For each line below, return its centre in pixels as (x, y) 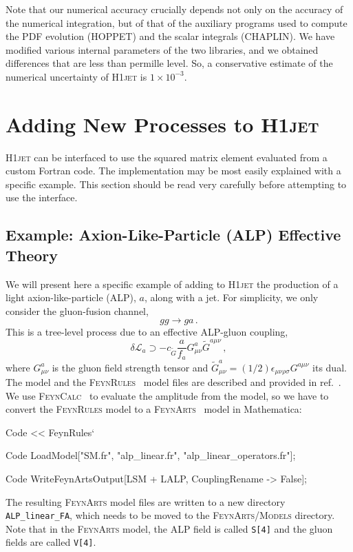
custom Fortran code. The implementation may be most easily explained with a (173, 171)
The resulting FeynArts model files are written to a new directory (146, 501)
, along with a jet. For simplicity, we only (231, 297)
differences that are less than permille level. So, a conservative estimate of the (169, 63)
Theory (32, 255)
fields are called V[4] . (51, 542)
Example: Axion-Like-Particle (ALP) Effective (173, 235)
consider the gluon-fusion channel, (77, 310)
